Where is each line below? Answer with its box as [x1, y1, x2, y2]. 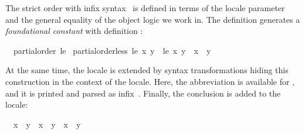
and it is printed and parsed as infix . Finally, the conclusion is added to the [5, 87, 281, 99]
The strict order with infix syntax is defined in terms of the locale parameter [5, 2, 285, 13]
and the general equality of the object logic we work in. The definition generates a [5, 13, 300, 25]
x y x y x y [13, 118, 81, 130]
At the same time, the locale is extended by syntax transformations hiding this [5, 64, 289, 76]
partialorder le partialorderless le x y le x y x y [13, 44, 211, 56]
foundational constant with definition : [5, 25, 143, 37]
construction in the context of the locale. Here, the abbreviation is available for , [5, 75, 295, 87]
